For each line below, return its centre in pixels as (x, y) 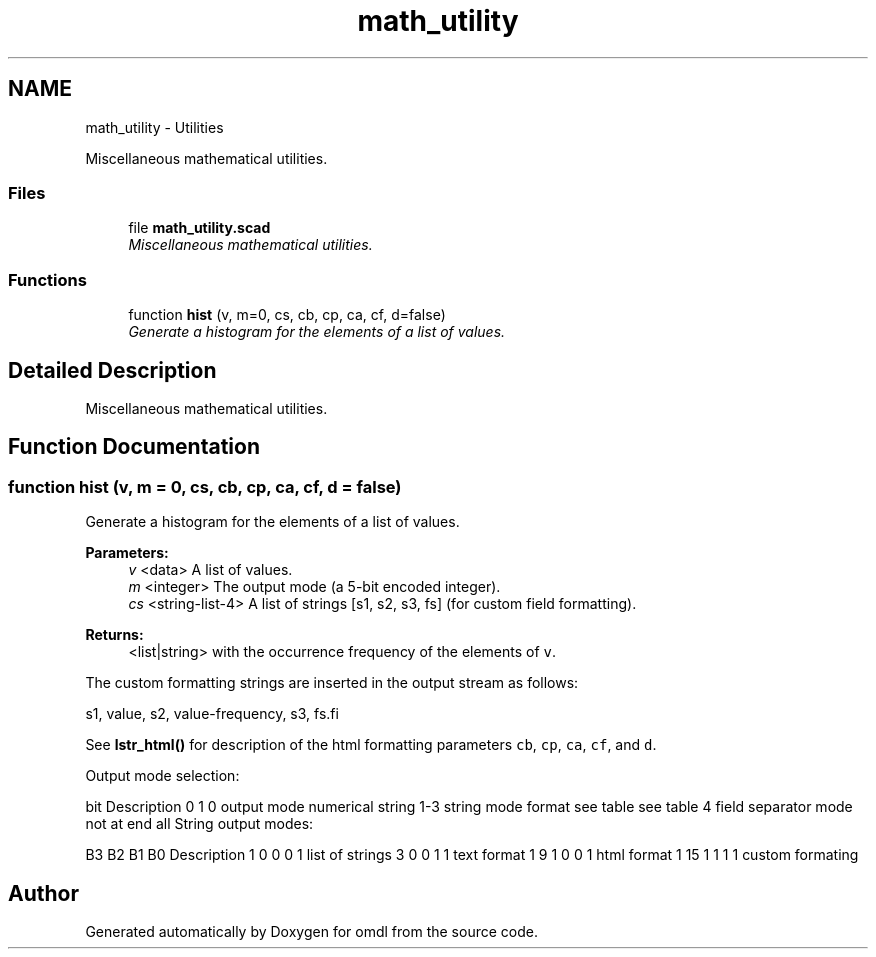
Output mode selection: (162, 776)
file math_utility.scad (199, 228)
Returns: (114, 635)
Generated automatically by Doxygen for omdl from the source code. (311, 931)
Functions (47, 279)
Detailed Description (112, 370)
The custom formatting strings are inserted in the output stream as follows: (332, 683)
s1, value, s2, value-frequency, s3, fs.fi (212, 714)
